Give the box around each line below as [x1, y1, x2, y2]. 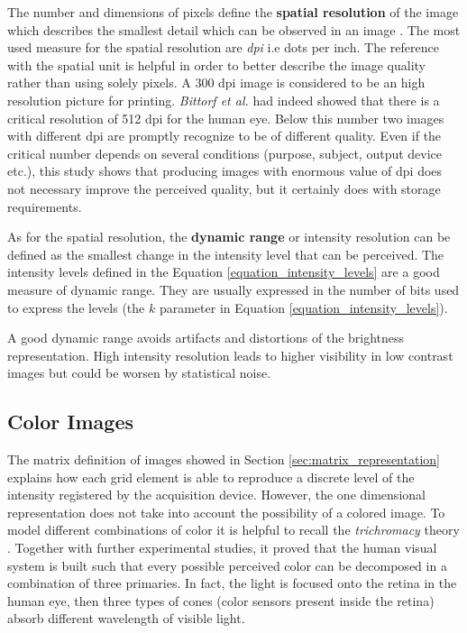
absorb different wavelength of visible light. [7, 609, 245, 628]
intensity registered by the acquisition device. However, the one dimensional [7, 485, 426, 504]
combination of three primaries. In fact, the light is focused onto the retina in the [7, 573, 457, 592]
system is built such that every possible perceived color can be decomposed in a [7, 555, 447, 574]
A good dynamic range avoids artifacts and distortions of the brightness [7, 328, 405, 347]
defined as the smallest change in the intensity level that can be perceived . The [7, 244, 444, 263]
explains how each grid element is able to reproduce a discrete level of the [7, 467, 415, 486]
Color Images [7, 408, 133, 436]
